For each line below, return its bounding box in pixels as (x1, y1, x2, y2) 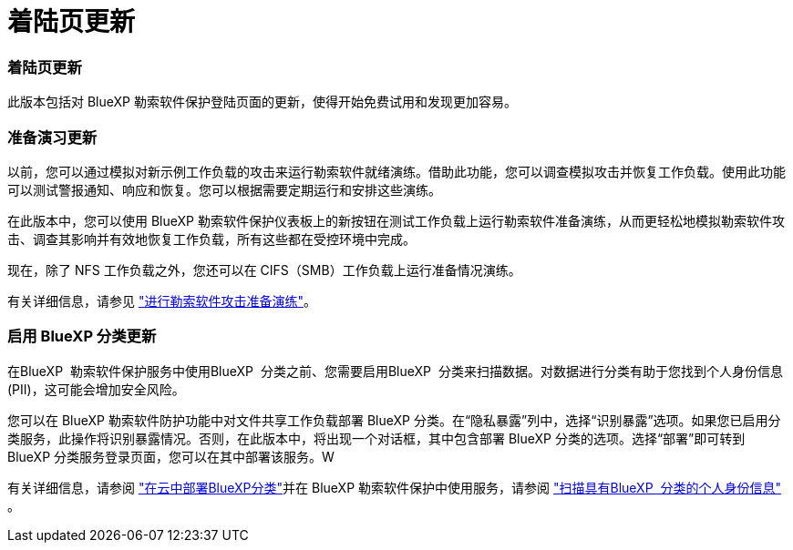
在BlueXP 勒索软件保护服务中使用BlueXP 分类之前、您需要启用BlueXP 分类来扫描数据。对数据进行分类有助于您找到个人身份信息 (7, 362, 783, 379)
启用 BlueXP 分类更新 (7, 327, 157, 346)
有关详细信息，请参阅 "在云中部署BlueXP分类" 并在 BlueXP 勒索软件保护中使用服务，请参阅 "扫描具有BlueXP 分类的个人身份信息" (7, 479, 781, 495)
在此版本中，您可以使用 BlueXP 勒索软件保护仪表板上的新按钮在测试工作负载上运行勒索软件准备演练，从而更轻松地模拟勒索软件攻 (7, 212, 785, 229)
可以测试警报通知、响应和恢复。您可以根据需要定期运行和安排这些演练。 (7, 181, 441, 198)
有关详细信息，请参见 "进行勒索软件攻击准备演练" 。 (7, 292, 316, 309)
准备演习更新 (7, 127, 98, 147)
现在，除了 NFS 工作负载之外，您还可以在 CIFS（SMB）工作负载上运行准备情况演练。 (7, 261, 521, 278)
